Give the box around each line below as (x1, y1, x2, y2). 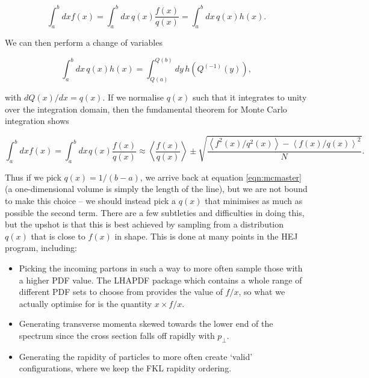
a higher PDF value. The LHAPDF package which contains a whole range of (19, 273, 302, 286)
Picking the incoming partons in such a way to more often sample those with (19, 262, 303, 274)
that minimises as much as (205, 194, 303, 207)
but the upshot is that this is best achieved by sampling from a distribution (5, 218, 284, 231)
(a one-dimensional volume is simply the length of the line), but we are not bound (5, 182, 308, 195)
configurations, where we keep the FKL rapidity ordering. (19, 362, 232, 374)
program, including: (5, 241, 77, 254)
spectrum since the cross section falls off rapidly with (19, 329, 215, 341)
